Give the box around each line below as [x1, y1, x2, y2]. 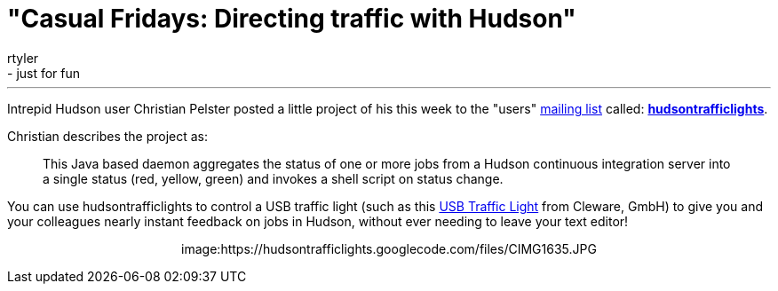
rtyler [7, 50, 39, 66]
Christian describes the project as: [7, 128, 209, 144]
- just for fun [7, 65, 81, 81]
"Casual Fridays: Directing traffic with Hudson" [7, 4, 576, 34]
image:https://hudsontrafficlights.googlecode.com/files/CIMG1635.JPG [181, 240, 597, 256]
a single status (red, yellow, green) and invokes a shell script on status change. [43, 170, 504, 186]
